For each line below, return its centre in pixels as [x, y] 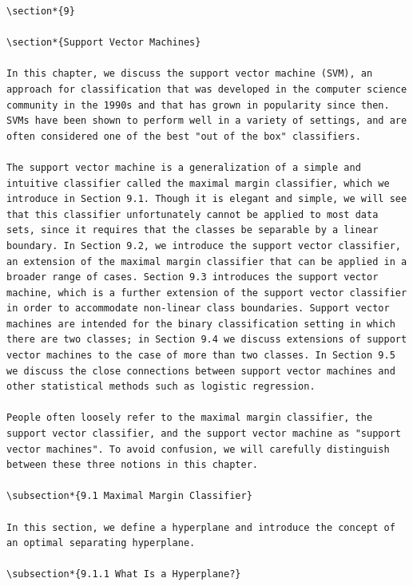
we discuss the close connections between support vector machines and [201, 371]
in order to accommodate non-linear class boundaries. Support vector [198, 309]
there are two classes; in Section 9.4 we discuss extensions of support [207, 340]
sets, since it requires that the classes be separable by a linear [193, 230]
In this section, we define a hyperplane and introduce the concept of [201, 527]
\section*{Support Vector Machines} [104, 43]
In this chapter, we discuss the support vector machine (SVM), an [190, 74]
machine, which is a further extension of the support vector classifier [207, 293]
